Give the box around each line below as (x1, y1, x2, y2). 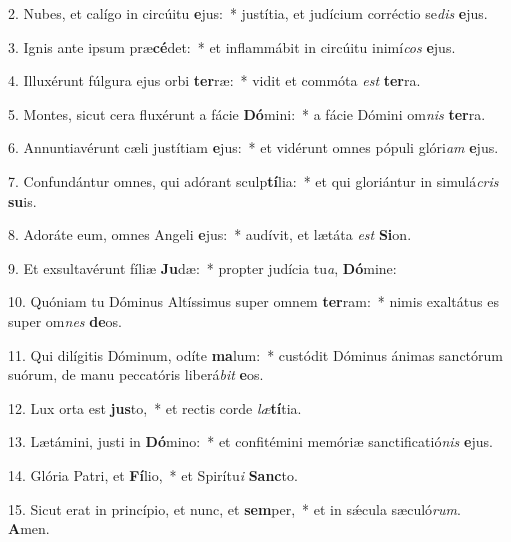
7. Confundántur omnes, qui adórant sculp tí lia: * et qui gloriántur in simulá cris (8, 170, 499, 191)
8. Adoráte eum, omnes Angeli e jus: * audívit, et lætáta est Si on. (8, 224, 412, 245)
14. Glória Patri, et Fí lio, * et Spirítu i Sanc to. (8, 464, 298, 485)
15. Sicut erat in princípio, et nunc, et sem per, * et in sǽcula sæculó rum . (8, 498, 461, 519)
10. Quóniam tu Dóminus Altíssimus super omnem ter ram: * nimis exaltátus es (8, 291, 499, 312)
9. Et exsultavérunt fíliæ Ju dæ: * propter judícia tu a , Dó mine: (8, 257, 397, 278)
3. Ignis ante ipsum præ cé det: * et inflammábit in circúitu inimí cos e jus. (8, 36, 456, 57)
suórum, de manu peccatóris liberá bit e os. (8, 364, 264, 385)
